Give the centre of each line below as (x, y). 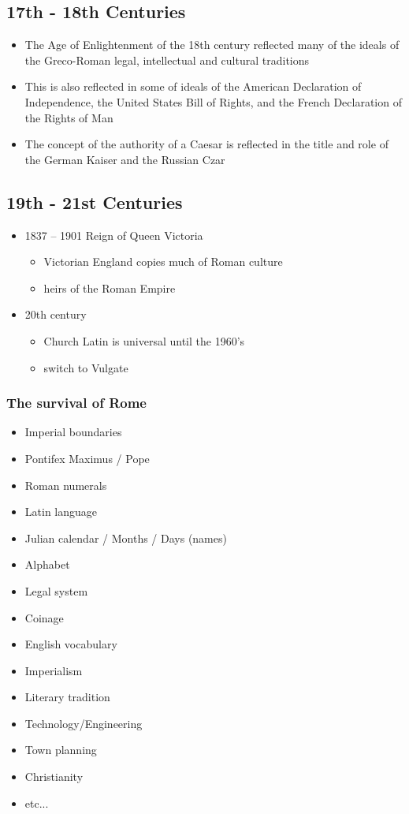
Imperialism (54, 670)
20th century (56, 314)
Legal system (56, 590)
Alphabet (47, 564)
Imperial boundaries (73, 432)
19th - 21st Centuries (95, 202)
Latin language (61, 512)
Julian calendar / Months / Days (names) (126, 538)
